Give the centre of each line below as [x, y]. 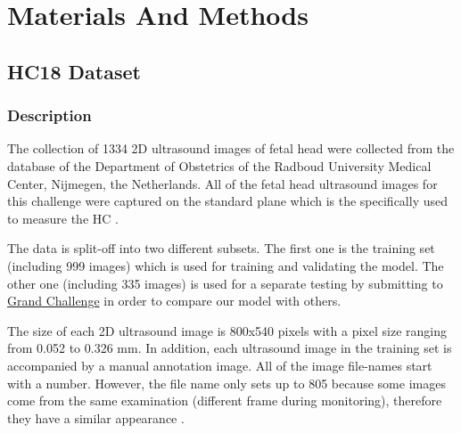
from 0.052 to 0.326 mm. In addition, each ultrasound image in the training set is [230, 348]
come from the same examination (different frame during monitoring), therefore [225, 400]
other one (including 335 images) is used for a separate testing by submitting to [225, 283]
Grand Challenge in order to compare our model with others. [174, 301]
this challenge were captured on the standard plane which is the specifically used [227, 201]
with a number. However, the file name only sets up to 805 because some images [226, 383]
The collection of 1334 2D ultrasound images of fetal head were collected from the [231, 148]
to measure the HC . [63, 218]
